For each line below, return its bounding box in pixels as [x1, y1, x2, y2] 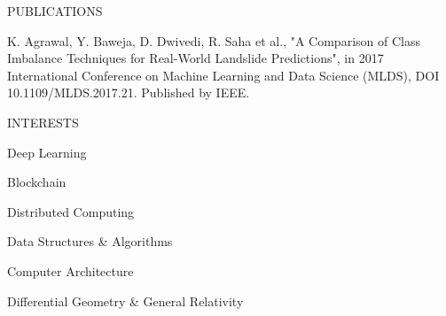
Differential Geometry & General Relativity [7, 291, 244, 310]
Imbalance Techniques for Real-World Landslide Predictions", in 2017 [7, 49, 384, 67]
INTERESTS [7, 112, 79, 131]
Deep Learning [7, 143, 87, 161]
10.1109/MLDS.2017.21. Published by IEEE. [7, 83, 250, 102]
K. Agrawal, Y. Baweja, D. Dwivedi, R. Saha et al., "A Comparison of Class [7, 31, 420, 50]
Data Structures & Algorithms [7, 232, 173, 250]
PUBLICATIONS [7, 2, 103, 19]
